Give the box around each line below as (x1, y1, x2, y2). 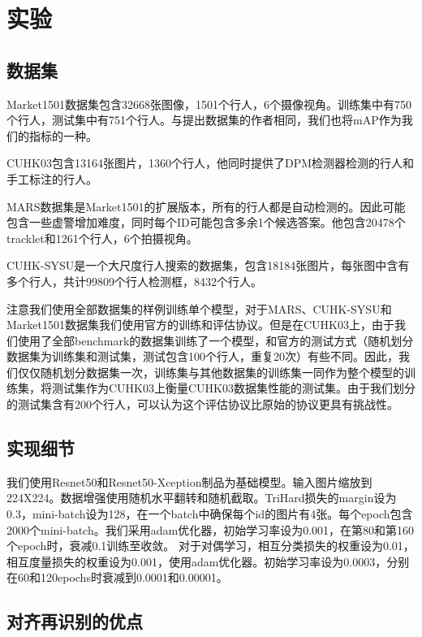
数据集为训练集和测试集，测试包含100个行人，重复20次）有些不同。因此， (6, 348, 398, 365)
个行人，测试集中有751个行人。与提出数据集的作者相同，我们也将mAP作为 (6, 111, 402, 128)
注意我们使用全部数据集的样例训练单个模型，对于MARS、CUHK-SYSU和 (6, 300, 392, 317)
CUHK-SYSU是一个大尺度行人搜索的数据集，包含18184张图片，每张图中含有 (6, 257, 410, 274)
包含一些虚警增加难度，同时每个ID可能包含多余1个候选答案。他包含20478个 (6, 214, 406, 231)
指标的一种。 (28, 127, 97, 144)
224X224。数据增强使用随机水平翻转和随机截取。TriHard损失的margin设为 (6, 489, 397, 506)
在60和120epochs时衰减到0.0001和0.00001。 (6, 569, 228, 586)
